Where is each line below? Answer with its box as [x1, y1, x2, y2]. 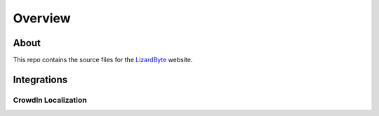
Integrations [13, 73, 68, 85]
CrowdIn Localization [13, 95, 87, 105]
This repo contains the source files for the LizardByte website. [13, 56, 193, 64]
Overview [13, 10, 71, 26]
